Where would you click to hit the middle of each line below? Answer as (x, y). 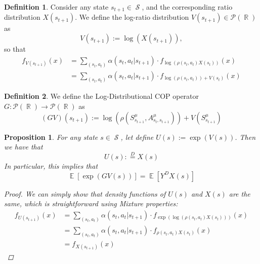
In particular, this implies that (51, 166)
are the (240, 193)
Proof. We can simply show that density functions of (85, 193)
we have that (24, 147)
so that (15, 49)
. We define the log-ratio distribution (132, 17)
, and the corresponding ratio (187, 7)
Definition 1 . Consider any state (56, 7)
